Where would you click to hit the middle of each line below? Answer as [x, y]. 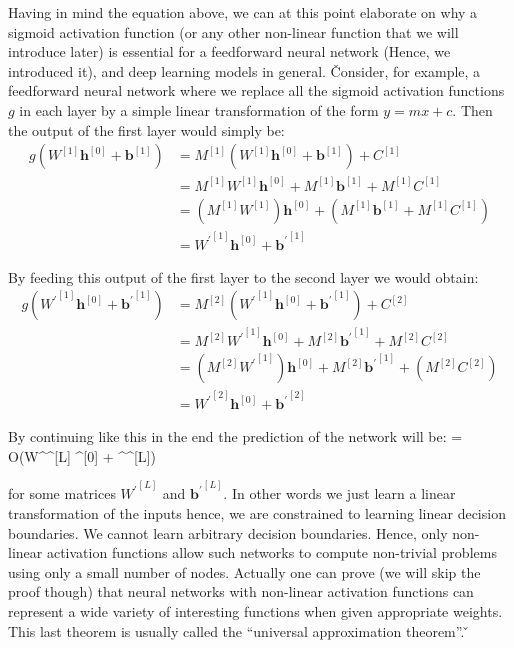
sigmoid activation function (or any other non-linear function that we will [233, 31]
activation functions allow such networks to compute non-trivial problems [271, 552]
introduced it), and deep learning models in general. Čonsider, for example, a [244, 70]
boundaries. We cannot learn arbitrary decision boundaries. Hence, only [228, 532]
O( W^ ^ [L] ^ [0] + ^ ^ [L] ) [82, 455]
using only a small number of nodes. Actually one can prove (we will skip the [244, 571]
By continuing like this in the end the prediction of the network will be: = [235, 436]
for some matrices [62, 493]
